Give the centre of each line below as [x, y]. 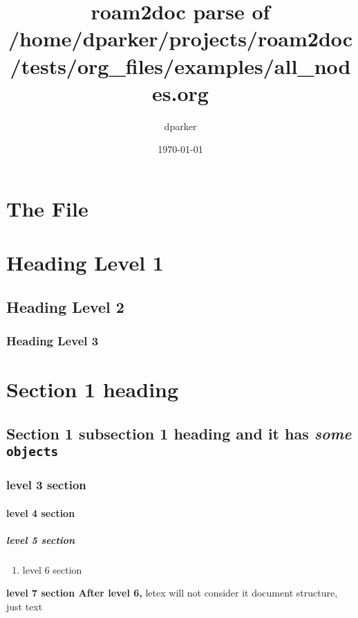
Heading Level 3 [53, 341]
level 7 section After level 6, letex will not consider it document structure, [172, 593]
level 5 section [41, 539]
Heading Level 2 [65, 306]
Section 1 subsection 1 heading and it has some [179, 433]
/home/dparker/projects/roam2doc [180, 38]
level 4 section [41, 512]
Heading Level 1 [85, 263]
